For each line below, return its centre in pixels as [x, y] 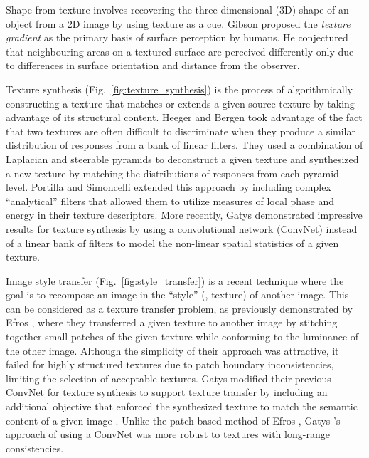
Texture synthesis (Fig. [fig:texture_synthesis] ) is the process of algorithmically [179, 89]
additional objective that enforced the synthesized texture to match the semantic [182, 406]
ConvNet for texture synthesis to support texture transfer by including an [167, 392]
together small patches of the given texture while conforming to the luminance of [182, 337]
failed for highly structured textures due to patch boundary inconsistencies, [170, 364]
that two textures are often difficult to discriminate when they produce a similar [181, 131]
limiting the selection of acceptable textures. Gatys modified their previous [169, 378]
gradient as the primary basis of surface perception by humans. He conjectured [177, 37]
